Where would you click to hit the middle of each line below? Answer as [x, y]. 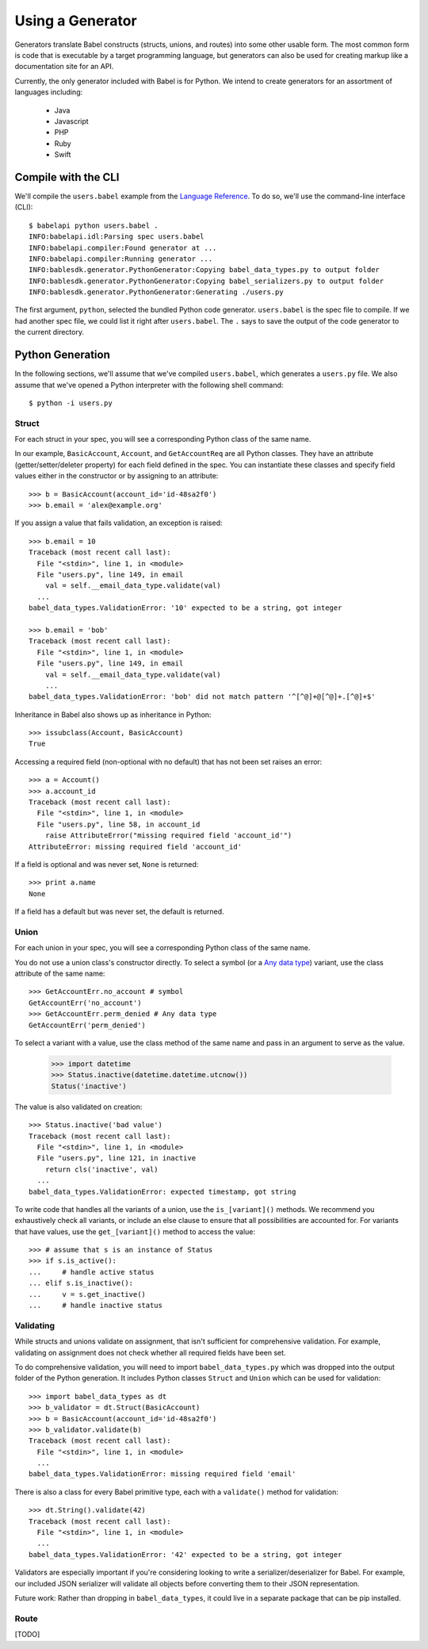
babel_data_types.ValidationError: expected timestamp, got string [162, 1191]
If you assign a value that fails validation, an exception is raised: [118, 523]
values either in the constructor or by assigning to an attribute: [117, 476]
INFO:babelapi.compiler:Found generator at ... [123, 247]
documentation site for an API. [64, 67]
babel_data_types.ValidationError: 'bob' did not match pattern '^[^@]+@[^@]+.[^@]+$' [202, 697]
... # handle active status [92, 1272]
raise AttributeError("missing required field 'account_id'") [168, 836]
